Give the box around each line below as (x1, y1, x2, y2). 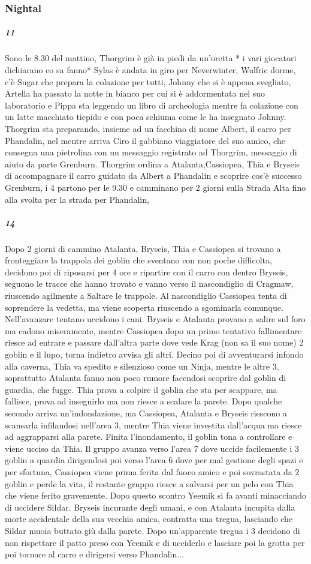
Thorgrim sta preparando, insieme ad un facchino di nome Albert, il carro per (5, 122, 291, 134)
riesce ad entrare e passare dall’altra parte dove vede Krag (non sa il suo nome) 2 (5, 336, 304, 349)
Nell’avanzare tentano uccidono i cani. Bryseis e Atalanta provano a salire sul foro (5, 313, 306, 325)
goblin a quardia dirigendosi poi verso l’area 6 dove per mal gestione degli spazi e (5, 454, 303, 466)
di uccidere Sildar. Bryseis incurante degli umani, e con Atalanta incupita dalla (5, 500, 295, 513)
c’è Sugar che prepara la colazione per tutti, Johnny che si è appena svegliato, (5, 75, 291, 88)
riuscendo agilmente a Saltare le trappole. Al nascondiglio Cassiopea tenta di (5, 289, 287, 302)
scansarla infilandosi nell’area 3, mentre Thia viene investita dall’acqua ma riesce (5, 418, 302, 431)
